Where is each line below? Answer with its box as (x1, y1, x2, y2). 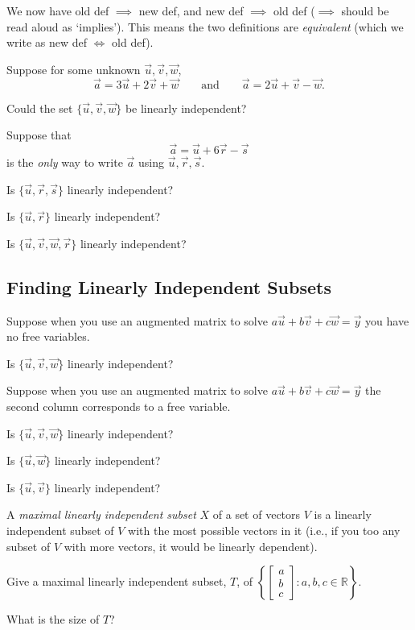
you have (365, 312, 409, 329)
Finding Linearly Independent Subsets (6, 274, 331, 299)
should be (341, 2, 389, 19)
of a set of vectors (212, 506, 301, 523)
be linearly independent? (125, 99, 247, 116)
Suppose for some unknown (6, 60, 141, 77)
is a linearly (314, 506, 372, 523)
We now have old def (6, 2, 109, 19)
